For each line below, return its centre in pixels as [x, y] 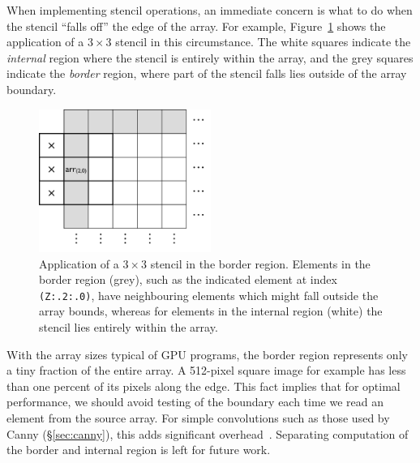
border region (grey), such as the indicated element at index [188, 279]
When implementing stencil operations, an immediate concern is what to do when [210, 10]
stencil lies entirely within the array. [129, 326]
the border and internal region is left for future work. [139, 450]
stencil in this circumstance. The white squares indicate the [263, 42]
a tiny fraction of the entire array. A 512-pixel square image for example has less [206, 370]
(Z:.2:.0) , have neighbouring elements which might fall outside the [209, 295]
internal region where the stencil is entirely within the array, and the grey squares [210, 57]
